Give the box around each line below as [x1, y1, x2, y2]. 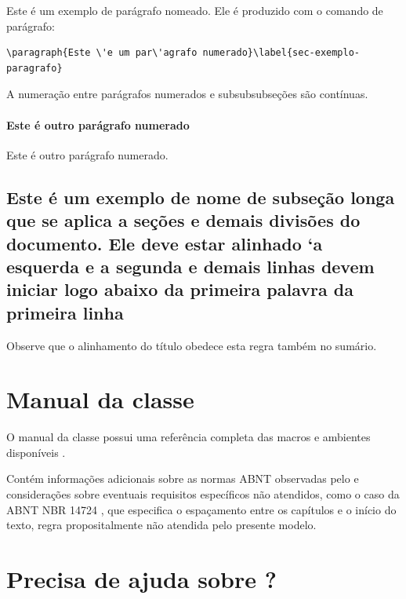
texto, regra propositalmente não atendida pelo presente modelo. [6, 517, 317, 533]
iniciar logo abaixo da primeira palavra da [6, 277, 353, 301]
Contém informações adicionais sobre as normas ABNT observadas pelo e [6, 470, 359, 487]
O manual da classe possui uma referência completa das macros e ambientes [6, 429, 371, 445]
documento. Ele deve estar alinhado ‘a [6, 231, 323, 255]
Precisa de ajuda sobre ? [6, 562, 277, 594]
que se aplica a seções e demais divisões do [6, 208, 361, 232]
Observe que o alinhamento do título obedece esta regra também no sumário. [6, 337, 377, 353]
